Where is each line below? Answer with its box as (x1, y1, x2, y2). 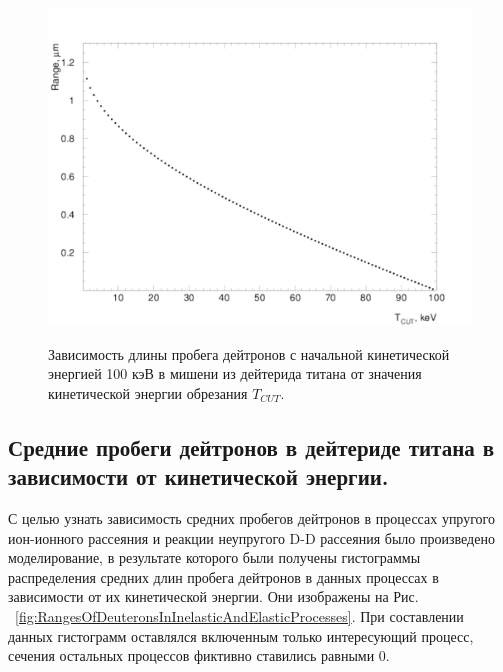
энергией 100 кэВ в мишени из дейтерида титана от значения (48, 363, 422, 384)
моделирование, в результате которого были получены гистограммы (8, 547, 421, 568)
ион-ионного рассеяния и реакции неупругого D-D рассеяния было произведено (8, 527, 495, 548)
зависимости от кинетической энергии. (8, 461, 389, 492)
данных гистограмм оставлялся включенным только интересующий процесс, (8, 625, 474, 646)
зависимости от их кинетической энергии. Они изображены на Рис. (8, 586, 419, 607)
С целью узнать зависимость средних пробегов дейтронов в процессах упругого (8, 507, 495, 528)
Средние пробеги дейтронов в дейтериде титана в (8, 431, 495, 462)
